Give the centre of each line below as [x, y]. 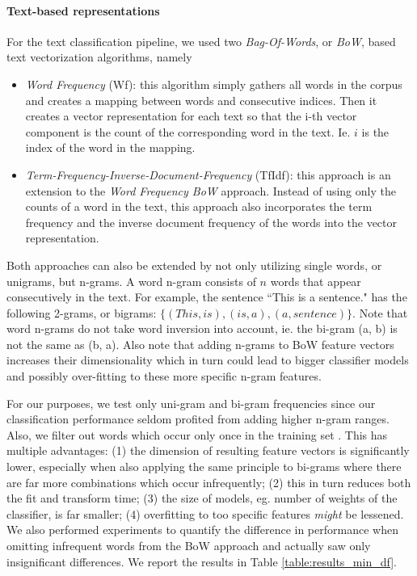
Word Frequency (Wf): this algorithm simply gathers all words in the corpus [214, 84]
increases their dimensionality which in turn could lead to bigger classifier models [208, 360]
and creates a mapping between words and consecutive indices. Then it [201, 100]
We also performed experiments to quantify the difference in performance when [202, 530]
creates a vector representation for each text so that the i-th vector [191, 116]
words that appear [316, 281]
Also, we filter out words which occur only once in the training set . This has [197, 434]
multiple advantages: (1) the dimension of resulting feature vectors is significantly [208, 450]
